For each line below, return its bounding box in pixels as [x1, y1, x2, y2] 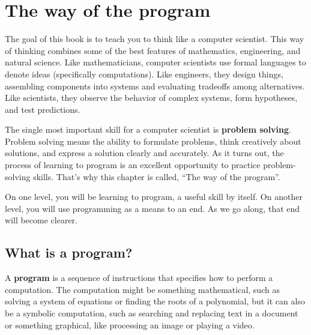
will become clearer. [5, 214, 78, 226]
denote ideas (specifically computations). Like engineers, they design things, [5, 67, 283, 80]
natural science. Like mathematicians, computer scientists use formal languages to [5, 56, 306, 68]
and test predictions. [5, 103, 80, 115]
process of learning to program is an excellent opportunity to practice [5, 158, 261, 171]
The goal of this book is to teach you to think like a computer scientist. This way [5, 32, 304, 45]
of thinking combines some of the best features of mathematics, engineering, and [5, 44, 301, 56]
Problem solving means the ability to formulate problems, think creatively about [5, 134, 301, 147]
